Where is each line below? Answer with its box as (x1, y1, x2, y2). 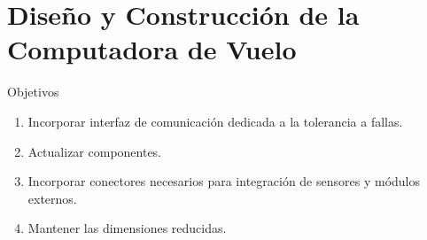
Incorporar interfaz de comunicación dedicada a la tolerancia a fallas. (27, 112, 403, 130)
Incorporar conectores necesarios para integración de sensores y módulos (27, 172, 420, 190)
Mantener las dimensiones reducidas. (27, 219, 227, 237)
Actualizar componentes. (27, 142, 162, 160)
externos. (27, 189, 77, 207)
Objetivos (7, 82, 59, 101)
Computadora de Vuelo (7, 31, 297, 67)
